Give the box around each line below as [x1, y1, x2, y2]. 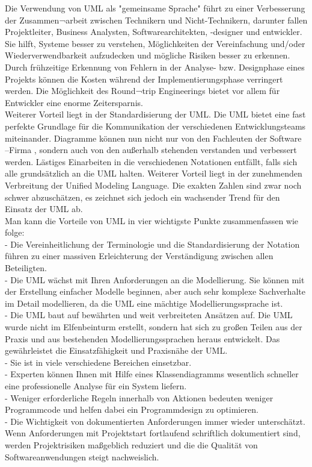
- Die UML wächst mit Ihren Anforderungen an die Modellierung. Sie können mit [5, 273, 305, 286]
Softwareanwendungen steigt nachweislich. [5, 450, 159, 463]
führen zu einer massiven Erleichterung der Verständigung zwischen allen [5, 249, 274, 262]
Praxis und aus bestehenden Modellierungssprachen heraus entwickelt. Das [5, 332, 280, 345]
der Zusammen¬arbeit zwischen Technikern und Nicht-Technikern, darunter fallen [5, 13, 308, 26]
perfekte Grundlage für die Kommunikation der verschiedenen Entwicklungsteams [5, 119, 306, 132]
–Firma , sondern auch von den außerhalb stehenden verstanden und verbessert [5, 143, 297, 156]
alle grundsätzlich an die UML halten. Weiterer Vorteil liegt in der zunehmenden [5, 167, 302, 180]
